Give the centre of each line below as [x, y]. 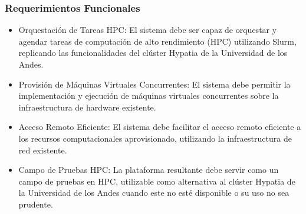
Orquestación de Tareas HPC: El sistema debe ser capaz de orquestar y [148, 30]
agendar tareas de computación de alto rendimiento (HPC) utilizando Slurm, [157, 41]
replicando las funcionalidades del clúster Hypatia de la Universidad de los [153, 53]
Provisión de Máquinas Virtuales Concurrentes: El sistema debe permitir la [154, 84]
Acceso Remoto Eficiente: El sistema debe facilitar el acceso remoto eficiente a [160, 127]
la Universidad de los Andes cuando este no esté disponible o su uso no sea [154, 193]
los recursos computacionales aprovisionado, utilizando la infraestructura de [155, 138]
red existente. [43, 150]
